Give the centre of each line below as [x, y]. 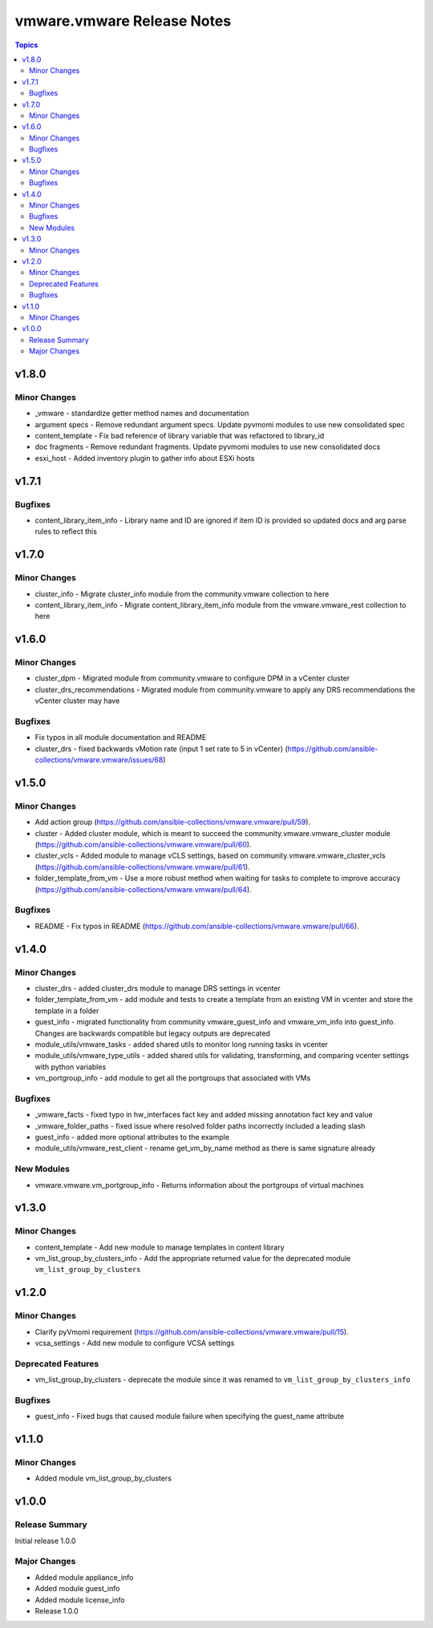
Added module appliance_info [84, 1577]
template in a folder [67, 1011]
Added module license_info [80, 1600]
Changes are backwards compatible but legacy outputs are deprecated [152, 1033]
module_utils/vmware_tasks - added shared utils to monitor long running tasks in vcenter [182, 1044]
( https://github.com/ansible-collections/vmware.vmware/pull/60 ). [143, 845]
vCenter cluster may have [77, 701]
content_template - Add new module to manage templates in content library [160, 1247]
